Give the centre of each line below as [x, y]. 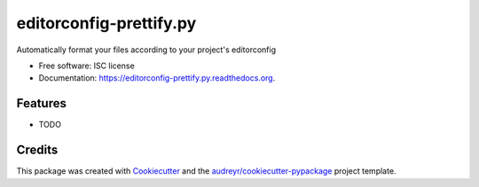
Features [41, 103]
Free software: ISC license [86, 66]
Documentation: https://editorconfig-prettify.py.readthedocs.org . [157, 78]
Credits [37, 150]
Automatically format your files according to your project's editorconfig [146, 50]
